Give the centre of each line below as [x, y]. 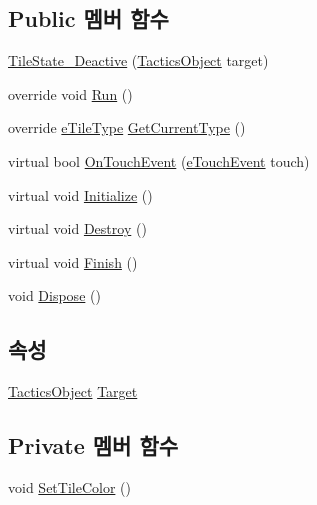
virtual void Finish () [73, 261]
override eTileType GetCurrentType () [127, 127]
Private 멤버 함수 [93, 445]
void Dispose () [54, 295]
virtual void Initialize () [80, 194]
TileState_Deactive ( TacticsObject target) [138, 60]
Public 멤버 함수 [88, 18]
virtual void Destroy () [77, 228]
